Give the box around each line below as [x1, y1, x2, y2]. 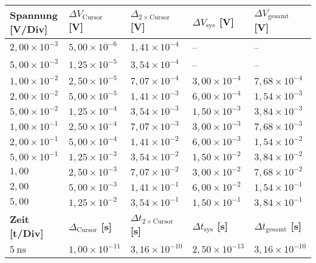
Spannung [10, 8, 58, 22]
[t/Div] [10, 226, 44, 240]
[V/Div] [10, 22, 48, 36]
